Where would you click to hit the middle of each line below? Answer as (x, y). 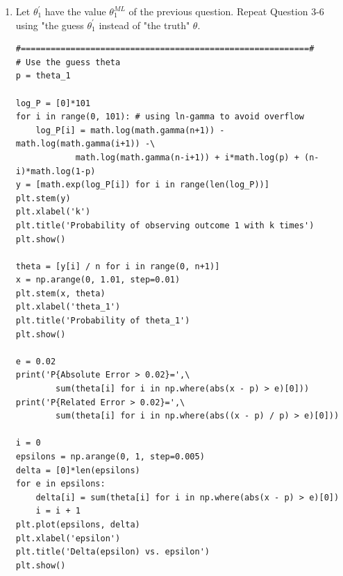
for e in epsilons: (60, 484)
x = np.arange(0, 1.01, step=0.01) (98, 280)
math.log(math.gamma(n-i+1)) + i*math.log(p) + (187, 157)
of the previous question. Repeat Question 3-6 (226, 11)
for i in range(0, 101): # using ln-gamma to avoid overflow (160, 117)
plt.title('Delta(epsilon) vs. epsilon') (112, 552)
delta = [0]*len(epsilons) (78, 470)
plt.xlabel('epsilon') (68, 538)
